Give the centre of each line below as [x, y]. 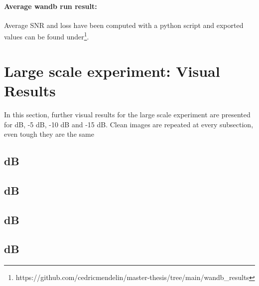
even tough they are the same [49, 134]
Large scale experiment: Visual [112, 71]
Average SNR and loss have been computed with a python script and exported [124, 25]
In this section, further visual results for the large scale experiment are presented [127, 114]
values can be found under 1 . [47, 36]
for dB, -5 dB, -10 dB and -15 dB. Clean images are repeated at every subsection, [129, 124]
